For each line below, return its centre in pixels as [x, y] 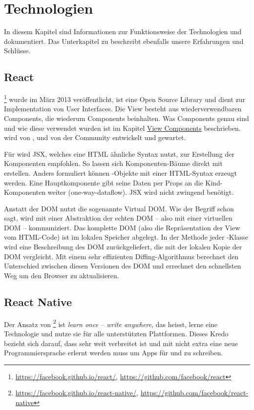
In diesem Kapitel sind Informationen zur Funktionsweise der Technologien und [123, 31]
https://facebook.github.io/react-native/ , [77, 393]
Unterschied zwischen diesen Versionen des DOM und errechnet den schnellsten [123, 266]
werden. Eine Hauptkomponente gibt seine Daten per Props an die [104, 182]
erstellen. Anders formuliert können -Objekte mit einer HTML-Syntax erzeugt [120, 173]
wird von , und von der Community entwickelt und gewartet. [95, 137]
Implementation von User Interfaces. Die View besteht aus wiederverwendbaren [123, 109]
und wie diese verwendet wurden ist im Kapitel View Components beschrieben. [122, 128]
